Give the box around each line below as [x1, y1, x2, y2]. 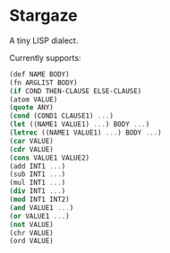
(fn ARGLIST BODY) [9, 78, 78, 87]
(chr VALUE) [9, 228, 54, 238]
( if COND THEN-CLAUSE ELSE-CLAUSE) [9, 86, 142, 95]
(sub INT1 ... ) [9, 170, 66, 179]
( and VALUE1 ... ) [9, 203, 74, 212]
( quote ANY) [9, 103, 54, 112]
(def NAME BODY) [9, 69, 70, 79]
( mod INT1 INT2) [9, 195, 70, 205]
